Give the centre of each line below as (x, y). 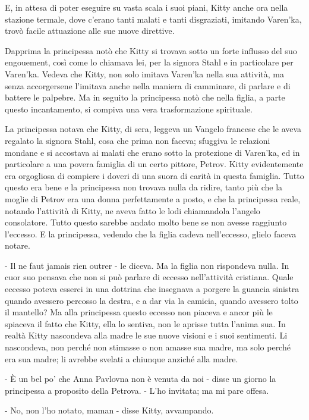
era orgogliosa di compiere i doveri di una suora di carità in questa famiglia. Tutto (154, 175)
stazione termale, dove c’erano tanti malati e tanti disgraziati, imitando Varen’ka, (153, 19)
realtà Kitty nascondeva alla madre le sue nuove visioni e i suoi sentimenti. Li (146, 335)
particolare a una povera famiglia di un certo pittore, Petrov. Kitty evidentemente (154, 164)
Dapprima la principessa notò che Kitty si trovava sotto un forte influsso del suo (151, 50)
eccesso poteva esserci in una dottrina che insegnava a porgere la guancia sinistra (152, 289)
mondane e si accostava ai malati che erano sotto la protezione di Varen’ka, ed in (152, 152)
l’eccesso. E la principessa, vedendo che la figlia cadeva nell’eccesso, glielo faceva (151, 233)
